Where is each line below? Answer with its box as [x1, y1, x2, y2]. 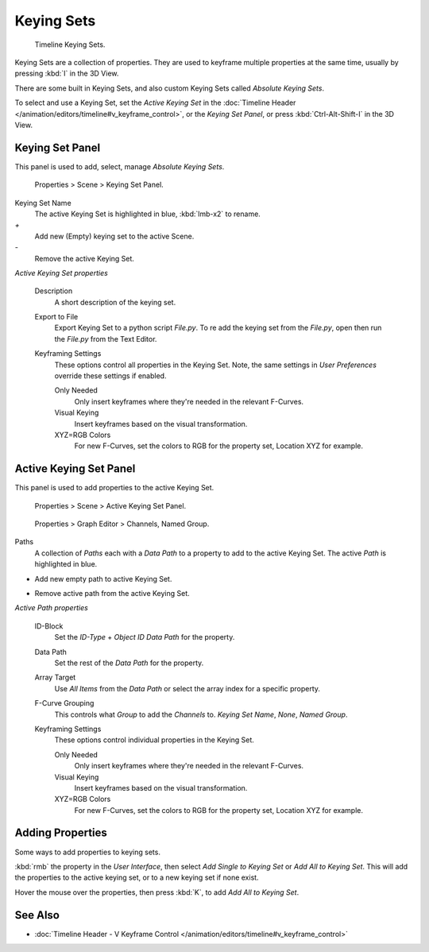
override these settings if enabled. [54, 371, 167, 381]
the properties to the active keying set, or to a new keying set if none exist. [14, 873, 259, 882]
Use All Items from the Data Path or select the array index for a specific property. [54, 683, 321, 693]
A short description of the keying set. [54, 297, 176, 307]
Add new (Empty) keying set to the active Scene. [34, 231, 195, 241]
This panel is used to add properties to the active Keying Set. [14, 483, 214, 493]
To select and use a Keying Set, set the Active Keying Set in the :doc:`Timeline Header [14, 98, 296, 107]
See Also [14, 908, 60, 922]
